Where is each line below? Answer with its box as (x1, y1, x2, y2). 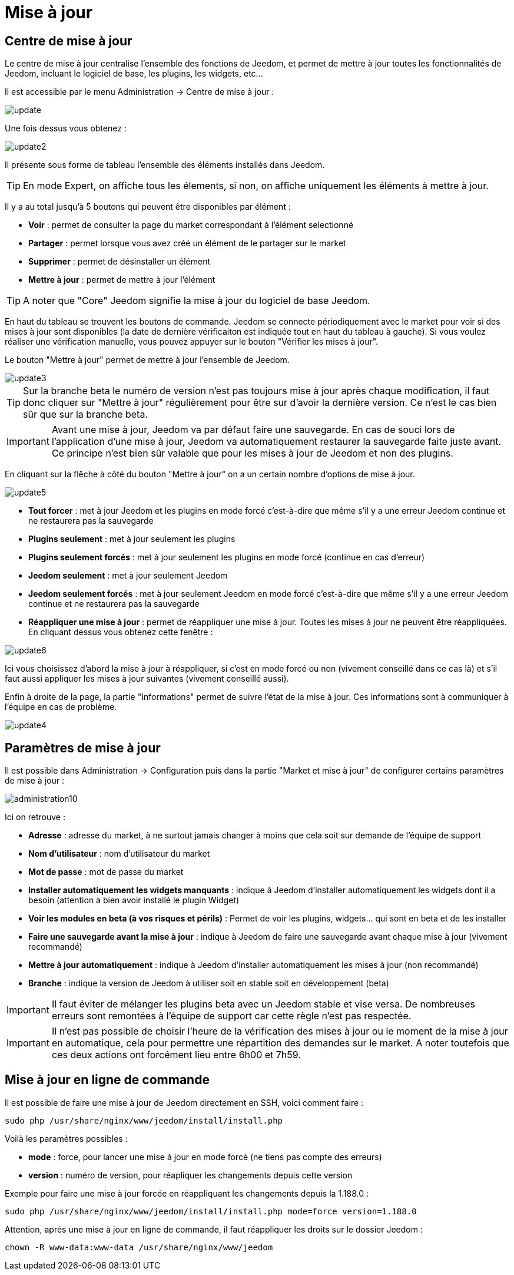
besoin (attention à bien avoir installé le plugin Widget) (28, 895, 240, 906)
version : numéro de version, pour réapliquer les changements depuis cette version (28, 1170, 353, 1180)
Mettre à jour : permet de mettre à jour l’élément (28, 275, 215, 285)
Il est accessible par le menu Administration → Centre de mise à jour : (5, 87, 274, 97)
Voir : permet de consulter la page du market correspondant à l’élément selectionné (28, 220, 354, 230)
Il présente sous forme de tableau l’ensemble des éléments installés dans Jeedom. (5, 160, 325, 170)
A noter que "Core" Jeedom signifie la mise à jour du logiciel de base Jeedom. (23, 295, 370, 307)
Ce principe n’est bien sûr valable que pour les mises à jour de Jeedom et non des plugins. (51, 447, 453, 460)
